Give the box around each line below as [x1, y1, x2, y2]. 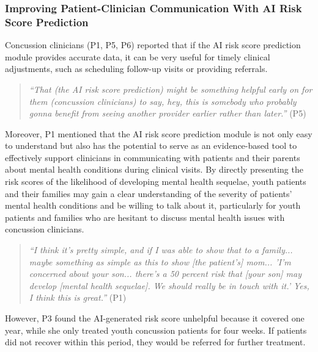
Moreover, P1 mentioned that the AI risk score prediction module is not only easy [5, 127, 312, 140]
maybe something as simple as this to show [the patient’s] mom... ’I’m [29, 255, 291, 268]
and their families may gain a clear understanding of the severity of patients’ [5, 187, 292, 199]
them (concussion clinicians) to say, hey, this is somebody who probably [29, 95, 297, 107]
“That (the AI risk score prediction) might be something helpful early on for [29, 82, 312, 95]
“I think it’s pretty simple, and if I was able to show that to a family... [29, 243, 293, 256]
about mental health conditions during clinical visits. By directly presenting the [5, 163, 303, 176]
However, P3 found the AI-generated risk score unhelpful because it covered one [5, 312, 305, 325]
